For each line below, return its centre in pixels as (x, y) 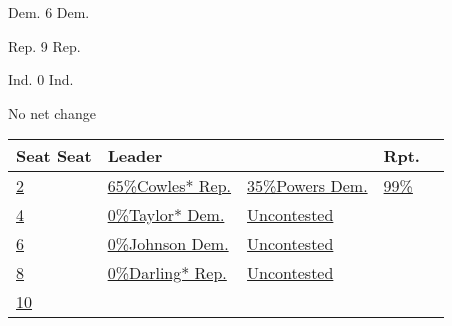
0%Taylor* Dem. (166, 215)
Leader (135, 156)
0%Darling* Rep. (167, 273)
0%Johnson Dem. (168, 244)
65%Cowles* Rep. (169, 186)
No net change (52, 112)
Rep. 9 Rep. (44, 45)
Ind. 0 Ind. (41, 79)
